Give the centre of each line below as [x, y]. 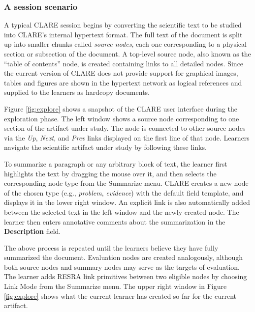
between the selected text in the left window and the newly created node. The [122, 212]
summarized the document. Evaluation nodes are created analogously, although [124, 257]
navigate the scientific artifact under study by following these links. [105, 147]
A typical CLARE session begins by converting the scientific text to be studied [123, 25]
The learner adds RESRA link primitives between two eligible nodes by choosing [126, 276]
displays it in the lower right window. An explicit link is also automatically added [127, 202]
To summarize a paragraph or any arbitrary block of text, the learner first [116, 163]
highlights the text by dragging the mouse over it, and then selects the [110, 173]
